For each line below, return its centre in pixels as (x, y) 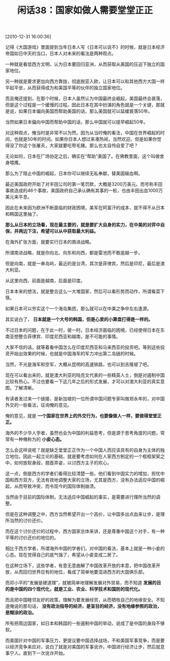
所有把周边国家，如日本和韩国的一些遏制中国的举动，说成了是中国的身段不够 (85, 623)
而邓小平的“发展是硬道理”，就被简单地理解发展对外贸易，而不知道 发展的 (81, 583)
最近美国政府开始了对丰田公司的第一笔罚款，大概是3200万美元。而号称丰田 (84, 184)
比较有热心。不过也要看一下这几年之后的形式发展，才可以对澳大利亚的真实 (83, 382)
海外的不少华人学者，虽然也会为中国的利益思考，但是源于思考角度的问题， (83, 433)
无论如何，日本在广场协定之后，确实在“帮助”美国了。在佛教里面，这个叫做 (83, 156)
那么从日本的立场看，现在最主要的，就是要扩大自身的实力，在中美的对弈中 (83, 225)
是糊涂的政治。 (21, 613)
